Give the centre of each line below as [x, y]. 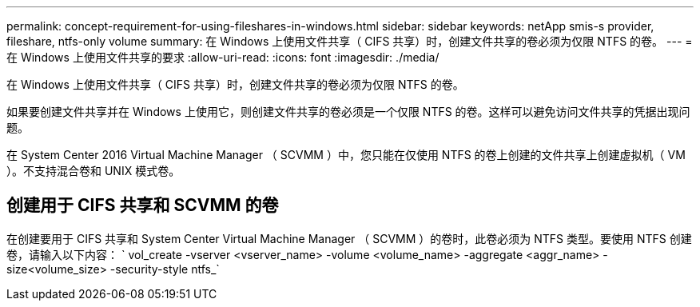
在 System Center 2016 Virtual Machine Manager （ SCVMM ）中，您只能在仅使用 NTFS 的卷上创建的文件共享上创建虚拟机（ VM [346, 155]
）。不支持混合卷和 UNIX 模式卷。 [93, 171]
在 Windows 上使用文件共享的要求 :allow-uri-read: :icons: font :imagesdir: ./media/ [223, 57]
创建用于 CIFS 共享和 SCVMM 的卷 [143, 205]
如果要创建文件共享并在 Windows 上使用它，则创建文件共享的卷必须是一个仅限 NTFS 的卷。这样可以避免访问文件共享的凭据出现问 [348, 112]
